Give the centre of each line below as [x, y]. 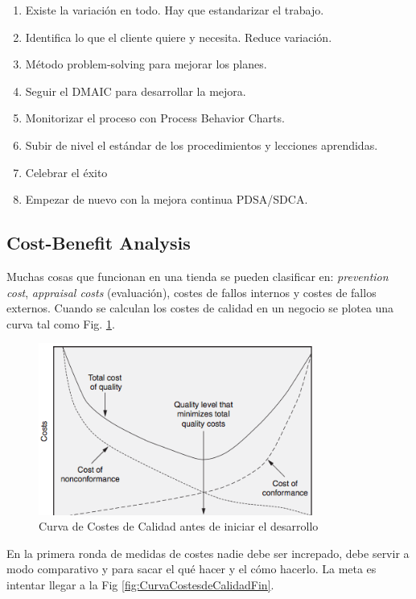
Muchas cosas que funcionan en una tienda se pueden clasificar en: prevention [198, 276]
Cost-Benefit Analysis [99, 243]
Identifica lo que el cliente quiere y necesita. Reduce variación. [179, 37]
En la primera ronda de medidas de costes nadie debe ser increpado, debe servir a [208, 553]
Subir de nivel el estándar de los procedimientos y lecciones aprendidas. [202, 145]
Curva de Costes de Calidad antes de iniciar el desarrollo [179, 526]
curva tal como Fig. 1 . [61, 323]
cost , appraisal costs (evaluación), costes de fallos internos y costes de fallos [192, 292]
